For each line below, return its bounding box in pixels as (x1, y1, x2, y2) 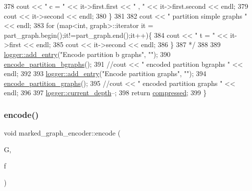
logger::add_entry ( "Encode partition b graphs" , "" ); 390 (4, 49, 171, 59)
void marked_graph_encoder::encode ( (4, 128, 121, 138)
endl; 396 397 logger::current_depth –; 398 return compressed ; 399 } (4, 87, 207, 98)
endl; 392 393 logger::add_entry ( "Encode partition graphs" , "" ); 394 (4, 68, 206, 79)
